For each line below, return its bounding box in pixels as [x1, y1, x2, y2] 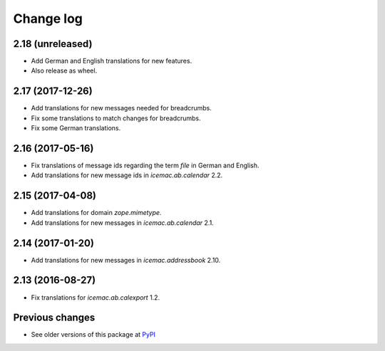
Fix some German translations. [31, 124, 121, 132]
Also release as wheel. [31, 66, 98, 75]
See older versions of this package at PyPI [31, 330, 156, 339]
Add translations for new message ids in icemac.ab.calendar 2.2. [31, 171, 223, 179]
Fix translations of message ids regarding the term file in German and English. [31, 161, 260, 170]
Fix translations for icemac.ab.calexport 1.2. [31, 293, 160, 302]
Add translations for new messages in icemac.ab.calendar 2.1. [31, 218, 214, 227]
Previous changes [13, 312, 96, 324]
